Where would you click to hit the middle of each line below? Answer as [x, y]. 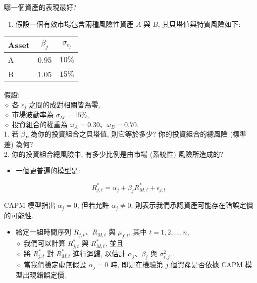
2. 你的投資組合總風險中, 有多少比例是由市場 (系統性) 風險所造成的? [114, 154]
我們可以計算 [45, 243]
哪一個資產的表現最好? [40, 7]
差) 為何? [19, 144]
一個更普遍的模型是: [48, 170]
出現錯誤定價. [44, 274]
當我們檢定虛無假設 [55, 264]
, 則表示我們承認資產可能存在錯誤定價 [192, 205]
